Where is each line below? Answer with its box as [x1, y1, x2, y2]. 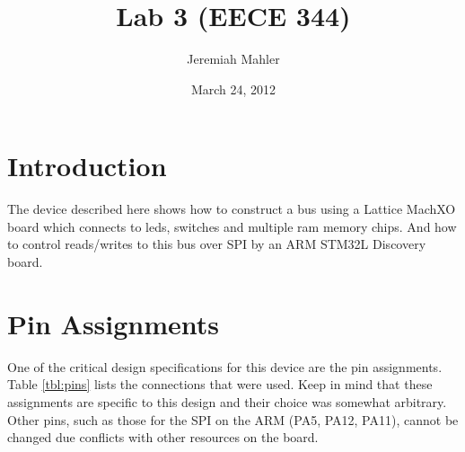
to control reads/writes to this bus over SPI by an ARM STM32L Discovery [7, 235, 426, 253]
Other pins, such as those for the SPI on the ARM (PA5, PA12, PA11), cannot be [7, 410, 459, 429]
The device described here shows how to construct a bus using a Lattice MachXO [7, 199, 456, 218]
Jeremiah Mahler [187, 49, 280, 68]
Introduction [7, 147, 167, 184]
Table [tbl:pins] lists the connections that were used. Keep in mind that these [7, 375, 433, 394]
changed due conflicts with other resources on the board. [7, 428, 319, 447]
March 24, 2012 [190, 79, 276, 98]
